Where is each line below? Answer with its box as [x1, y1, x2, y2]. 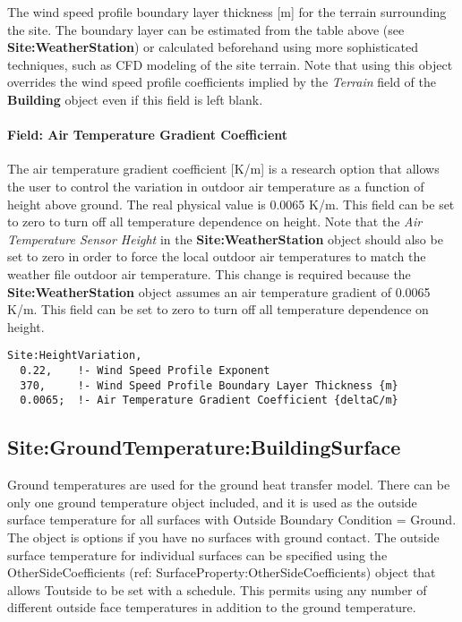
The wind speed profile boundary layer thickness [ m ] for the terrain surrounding [7, 3, 447, 21]
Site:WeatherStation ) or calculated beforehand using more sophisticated [7, 38, 418, 56]
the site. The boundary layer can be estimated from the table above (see [7, 20, 405, 38]
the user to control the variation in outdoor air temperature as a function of [7, 176, 424, 195]
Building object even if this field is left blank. [7, 89, 263, 108]
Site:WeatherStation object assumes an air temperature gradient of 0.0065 [7, 282, 431, 301]
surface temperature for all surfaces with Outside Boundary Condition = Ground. [7, 510, 457, 529]
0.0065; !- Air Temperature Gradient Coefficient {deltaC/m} [20, 394, 398, 407]
